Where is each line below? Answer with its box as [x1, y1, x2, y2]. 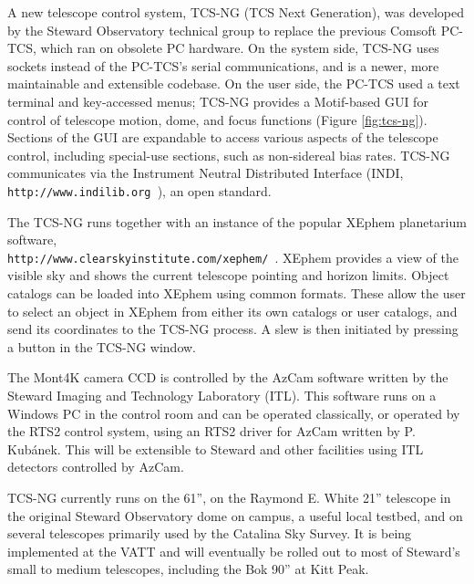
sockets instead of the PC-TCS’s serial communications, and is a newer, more [7, 56, 439, 75]
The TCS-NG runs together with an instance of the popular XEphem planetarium [7, 212, 467, 231]
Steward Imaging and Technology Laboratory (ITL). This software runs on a [7, 386, 437, 404]
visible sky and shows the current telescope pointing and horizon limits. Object [7, 266, 449, 285]
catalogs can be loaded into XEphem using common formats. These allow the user [7, 284, 466, 303]
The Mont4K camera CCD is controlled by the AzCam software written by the [7, 368, 448, 387]
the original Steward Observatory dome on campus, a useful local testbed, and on [7, 506, 463, 525]
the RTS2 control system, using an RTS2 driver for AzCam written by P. [7, 422, 416, 441]
